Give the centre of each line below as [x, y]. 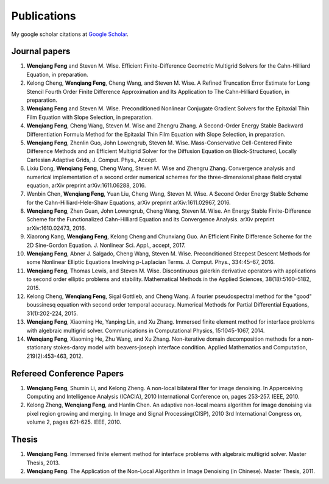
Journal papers [41, 52]
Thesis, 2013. [43, 463]
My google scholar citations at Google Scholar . [70, 34]
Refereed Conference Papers [68, 373]
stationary [39, 347]
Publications [44, 16]
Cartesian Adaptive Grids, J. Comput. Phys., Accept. [92, 160]
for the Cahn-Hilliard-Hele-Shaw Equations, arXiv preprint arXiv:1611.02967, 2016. [129, 202]
